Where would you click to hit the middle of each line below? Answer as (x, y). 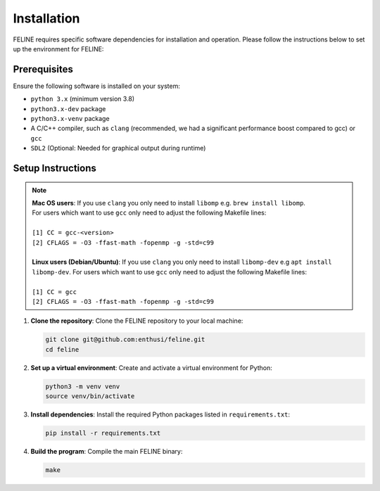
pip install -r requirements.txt (103, 433)
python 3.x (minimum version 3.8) (83, 99)
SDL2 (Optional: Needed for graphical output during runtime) (118, 148)
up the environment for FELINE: (58, 49)
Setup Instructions (55, 168)
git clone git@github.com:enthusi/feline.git (125, 340)
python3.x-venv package (70, 119)
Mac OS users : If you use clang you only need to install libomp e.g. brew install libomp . (169, 203)
